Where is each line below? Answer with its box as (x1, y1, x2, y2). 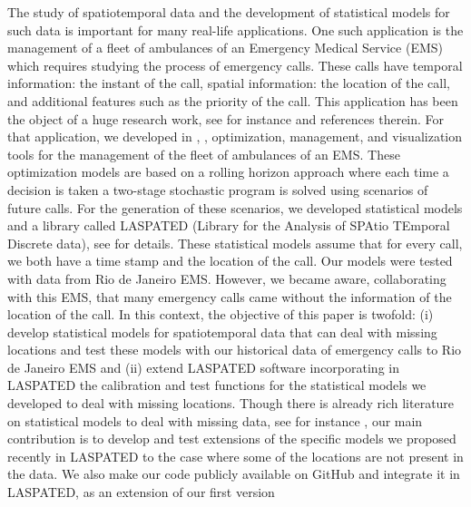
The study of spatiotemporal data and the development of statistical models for (7, 3, 450, 21)
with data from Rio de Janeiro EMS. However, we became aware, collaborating (7, 268, 446, 288)
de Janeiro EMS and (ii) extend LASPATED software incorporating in (7, 357, 399, 376)
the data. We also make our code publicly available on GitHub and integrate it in (7, 464, 460, 483)
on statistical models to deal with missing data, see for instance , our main (7, 411, 423, 430)
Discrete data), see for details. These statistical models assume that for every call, (7, 233, 463, 252)
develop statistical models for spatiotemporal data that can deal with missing (7, 322, 437, 341)
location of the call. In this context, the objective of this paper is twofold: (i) (7, 305, 434, 324)
